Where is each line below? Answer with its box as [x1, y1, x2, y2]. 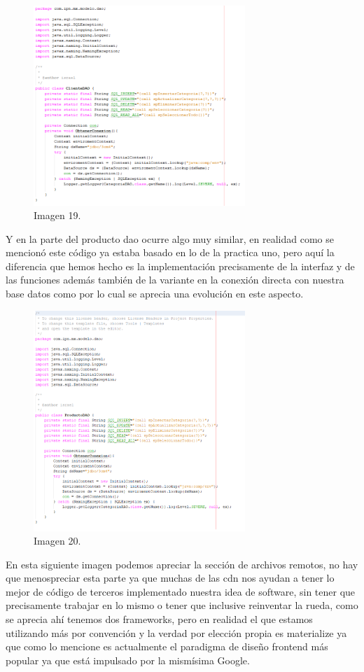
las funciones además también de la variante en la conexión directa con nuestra [6, 272, 344, 287]
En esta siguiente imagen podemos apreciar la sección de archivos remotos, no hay [6, 556, 358, 571]
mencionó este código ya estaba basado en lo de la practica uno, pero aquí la [6, 245, 335, 260]
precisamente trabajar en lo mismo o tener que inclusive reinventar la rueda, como [6, 598, 358, 612]
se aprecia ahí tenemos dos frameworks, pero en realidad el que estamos [6, 612, 313, 626]
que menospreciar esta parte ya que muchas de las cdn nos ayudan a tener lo [6, 570, 335, 585]
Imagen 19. [34, 208, 81, 223]
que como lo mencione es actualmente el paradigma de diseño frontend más [6, 639, 328, 654]
